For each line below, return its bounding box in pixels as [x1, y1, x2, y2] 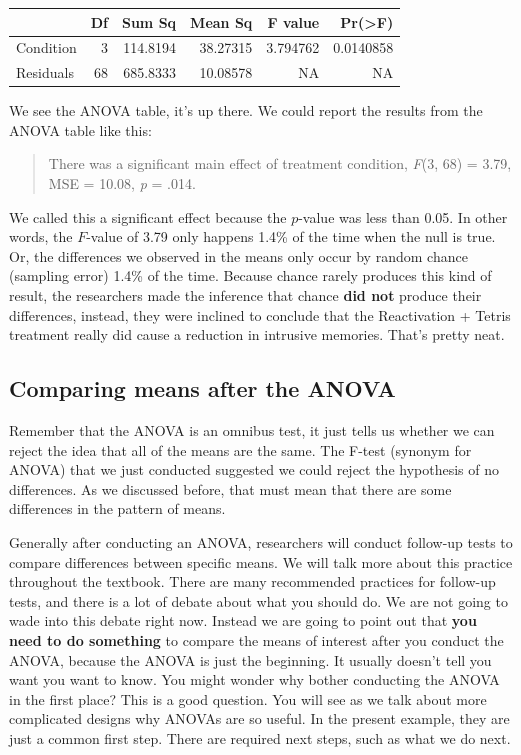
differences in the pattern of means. [9, 498, 226, 519]
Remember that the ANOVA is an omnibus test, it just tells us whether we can [9, 420, 495, 441]
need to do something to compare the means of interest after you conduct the [9, 629, 504, 650]
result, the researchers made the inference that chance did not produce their [9, 285, 482, 306]
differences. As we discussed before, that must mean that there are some [9, 478, 452, 499]
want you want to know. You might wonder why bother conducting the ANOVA [9, 669, 500, 690]
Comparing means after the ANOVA [9, 373, 396, 404]
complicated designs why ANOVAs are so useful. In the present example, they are [9, 708, 510, 729]
